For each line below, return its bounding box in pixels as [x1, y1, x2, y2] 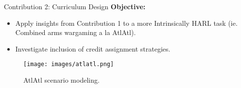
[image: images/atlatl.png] [23, 61, 114, 68]
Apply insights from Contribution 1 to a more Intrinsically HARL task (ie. [15, 18, 238, 28]
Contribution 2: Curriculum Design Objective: [4, 1, 146, 11]
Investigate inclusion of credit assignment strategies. [15, 43, 171, 53]
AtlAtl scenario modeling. [23, 75, 100, 85]
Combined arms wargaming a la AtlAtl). [15, 27, 136, 37]
